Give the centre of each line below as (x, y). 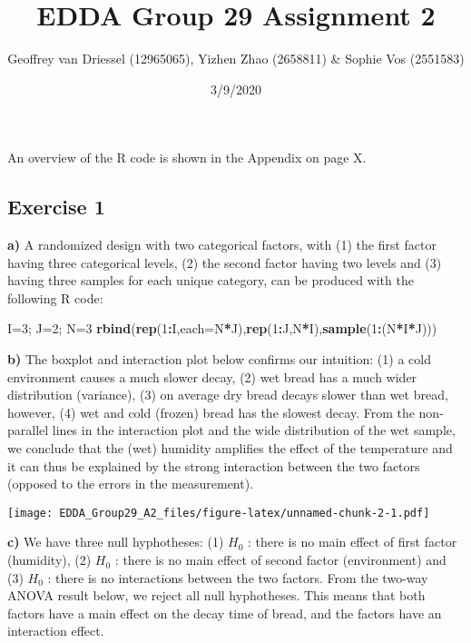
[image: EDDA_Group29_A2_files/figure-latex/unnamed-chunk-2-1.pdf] (219, 513)
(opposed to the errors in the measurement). (131, 484)
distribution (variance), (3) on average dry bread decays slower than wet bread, (228, 395)
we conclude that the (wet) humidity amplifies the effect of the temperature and (230, 448)
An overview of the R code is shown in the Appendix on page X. (187, 158)
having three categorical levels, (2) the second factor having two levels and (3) (225, 262)
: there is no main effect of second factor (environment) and (280, 560)
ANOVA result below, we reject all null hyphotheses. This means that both (216, 595)
